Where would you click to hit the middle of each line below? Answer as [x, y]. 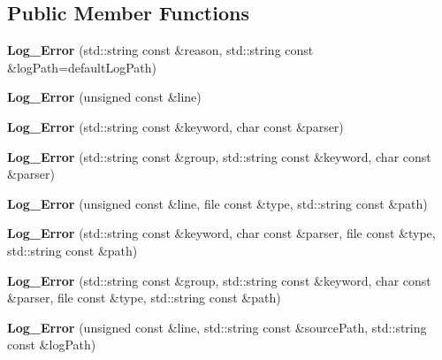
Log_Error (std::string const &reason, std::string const [160, 50]
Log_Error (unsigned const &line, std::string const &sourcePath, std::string [217, 327]
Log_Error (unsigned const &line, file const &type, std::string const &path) [217, 203]
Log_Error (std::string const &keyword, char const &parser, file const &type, [221, 233]
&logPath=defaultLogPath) [82, 67]
